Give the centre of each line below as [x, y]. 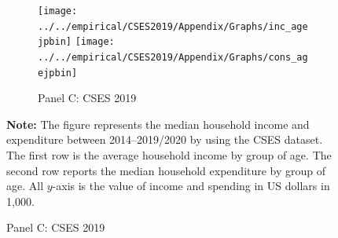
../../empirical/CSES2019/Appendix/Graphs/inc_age [173, 26]
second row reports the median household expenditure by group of [166, 170]
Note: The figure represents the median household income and [158, 124]
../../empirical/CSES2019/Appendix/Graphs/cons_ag [173, 57]
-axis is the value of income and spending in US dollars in [191, 186]
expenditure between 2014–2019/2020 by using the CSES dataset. [165, 139]
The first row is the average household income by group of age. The [169, 155]
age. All [25, 186]
